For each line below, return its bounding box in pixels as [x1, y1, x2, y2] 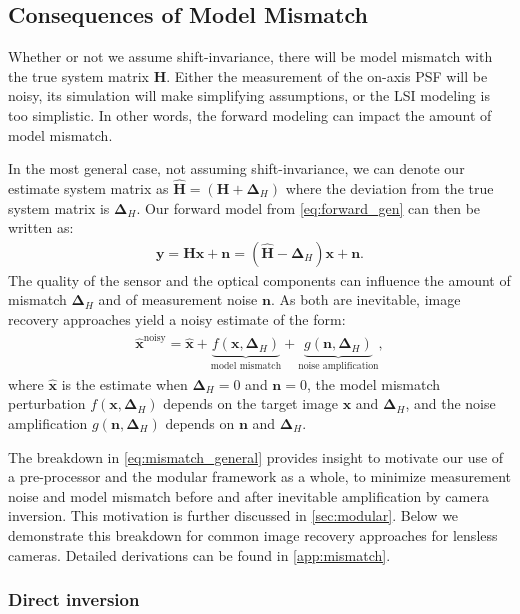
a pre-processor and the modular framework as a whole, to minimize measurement [8, 466, 511, 487]
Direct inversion [8, 587, 140, 612]
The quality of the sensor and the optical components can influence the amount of [8, 269, 511, 290]
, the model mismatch [306, 373, 441, 394]
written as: [8, 217, 74, 238]
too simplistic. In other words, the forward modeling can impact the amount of [8, 104, 492, 125]
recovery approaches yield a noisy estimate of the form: [8, 308, 346, 329]
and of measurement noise [98, 289, 258, 310]
